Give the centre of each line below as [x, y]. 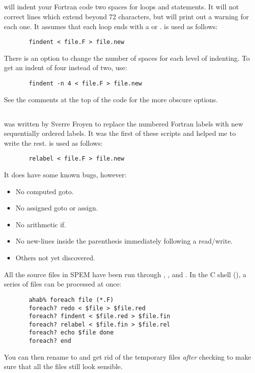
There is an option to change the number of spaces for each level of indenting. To [127, 58]
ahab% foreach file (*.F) [71, 300]
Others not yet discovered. [55, 258]
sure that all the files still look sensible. [63, 366]
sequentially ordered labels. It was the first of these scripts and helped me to [120, 133]
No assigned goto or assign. [57, 208]
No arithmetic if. [41, 224]
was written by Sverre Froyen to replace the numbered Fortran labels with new [124, 123]
